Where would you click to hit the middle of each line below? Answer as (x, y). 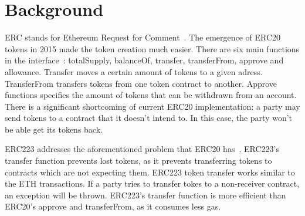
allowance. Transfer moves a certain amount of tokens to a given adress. (134, 71)
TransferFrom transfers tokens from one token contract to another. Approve (141, 83)
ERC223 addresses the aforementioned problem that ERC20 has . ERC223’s (142, 149)
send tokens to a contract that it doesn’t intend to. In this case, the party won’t (149, 118)
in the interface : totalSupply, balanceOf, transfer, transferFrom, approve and (144, 60)
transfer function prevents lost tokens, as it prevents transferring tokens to (138, 161)
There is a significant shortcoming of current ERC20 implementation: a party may (152, 106)
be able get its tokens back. (54, 129)
